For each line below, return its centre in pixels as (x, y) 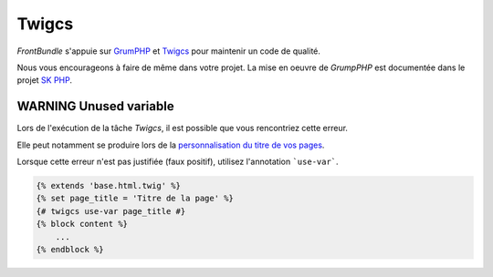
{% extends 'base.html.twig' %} (109, 185)
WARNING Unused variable (95, 106)
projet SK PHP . (45, 80)
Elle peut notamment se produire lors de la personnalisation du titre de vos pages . (171, 145)
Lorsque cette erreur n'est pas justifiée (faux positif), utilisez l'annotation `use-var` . (178, 162)
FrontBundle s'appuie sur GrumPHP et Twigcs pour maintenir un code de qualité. (169, 51)
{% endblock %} (70, 249)
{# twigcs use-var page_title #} (111, 211)
